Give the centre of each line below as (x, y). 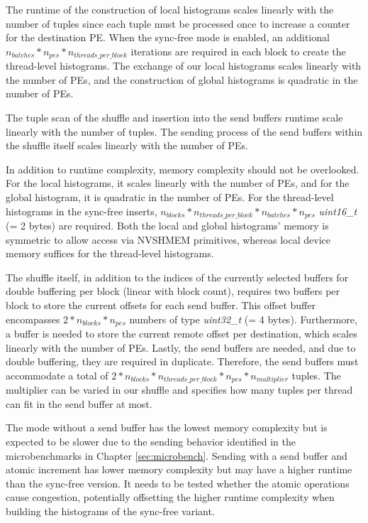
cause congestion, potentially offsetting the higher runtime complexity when (170, 497)
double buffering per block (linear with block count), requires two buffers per (173, 291)
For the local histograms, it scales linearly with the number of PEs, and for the (178, 183)
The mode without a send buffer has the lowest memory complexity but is (167, 427)
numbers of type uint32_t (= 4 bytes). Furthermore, (243, 319)
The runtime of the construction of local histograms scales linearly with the (170, 9)
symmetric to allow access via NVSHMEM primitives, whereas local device (168, 239)
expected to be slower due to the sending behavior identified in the (151, 442)
